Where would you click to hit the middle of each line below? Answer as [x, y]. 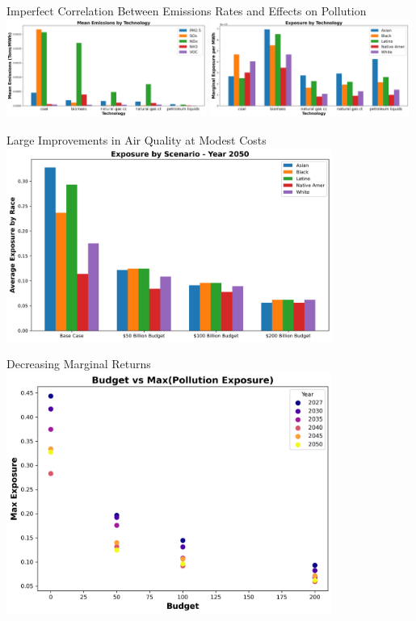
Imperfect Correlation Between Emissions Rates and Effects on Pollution [187, 10]
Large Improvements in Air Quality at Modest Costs [137, 139]
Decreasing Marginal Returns [79, 364]
